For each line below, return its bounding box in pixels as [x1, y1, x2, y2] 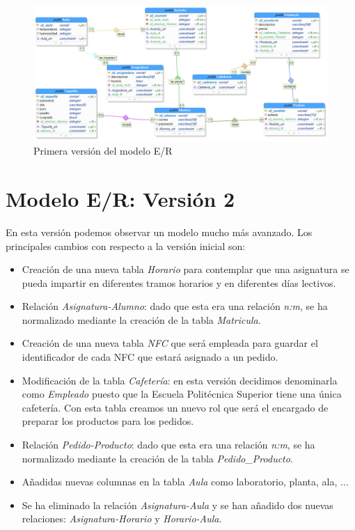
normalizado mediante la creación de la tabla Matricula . [22, 312, 261, 327]
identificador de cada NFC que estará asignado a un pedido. [22, 350, 278, 364]
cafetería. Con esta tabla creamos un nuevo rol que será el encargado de [22, 400, 329, 414]
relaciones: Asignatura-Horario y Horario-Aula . [22, 511, 222, 526]
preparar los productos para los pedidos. [22, 414, 194, 428]
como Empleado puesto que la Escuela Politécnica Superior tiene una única [22, 387, 342, 401]
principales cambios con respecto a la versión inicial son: [6, 238, 246, 253]
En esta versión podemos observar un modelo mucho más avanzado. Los [6, 224, 313, 239]
